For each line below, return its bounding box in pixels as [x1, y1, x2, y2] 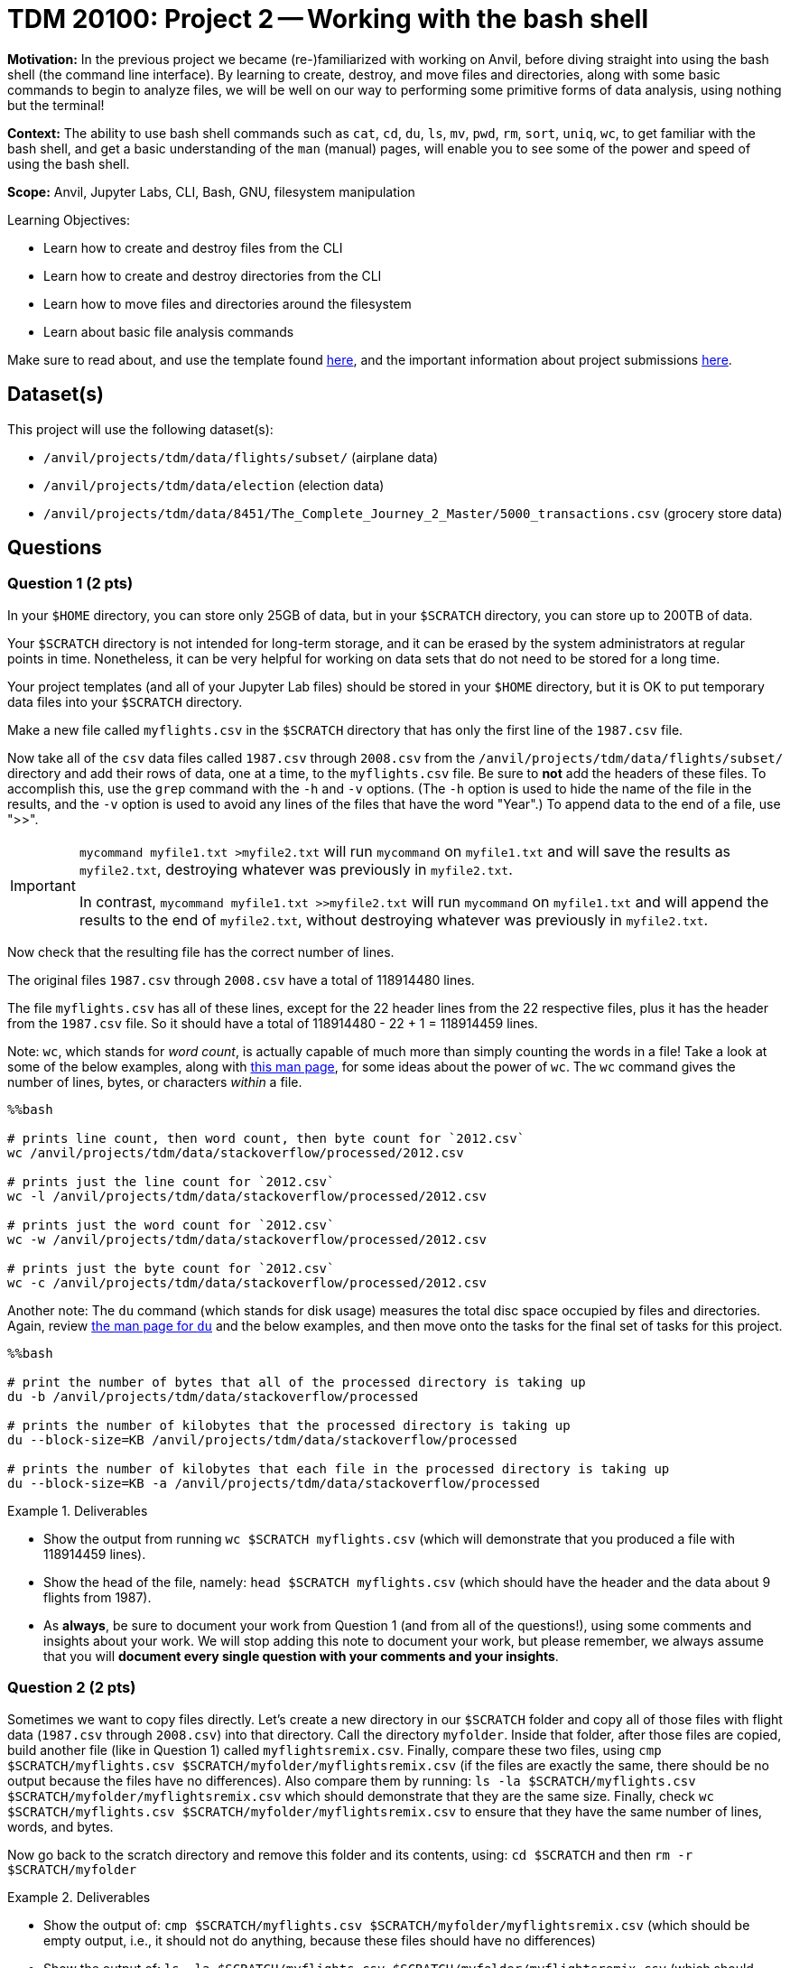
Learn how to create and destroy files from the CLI [43, 239, 343, 255]
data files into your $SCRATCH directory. [7, 693, 243, 710]
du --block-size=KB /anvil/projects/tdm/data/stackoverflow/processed [7, 1432, 517, 1447]
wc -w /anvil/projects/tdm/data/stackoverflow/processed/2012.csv [7, 1231, 488, 1247]
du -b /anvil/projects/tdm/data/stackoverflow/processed [7, 1388, 419, 1404]
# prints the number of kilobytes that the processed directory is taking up [7, 1417, 571, 1433]
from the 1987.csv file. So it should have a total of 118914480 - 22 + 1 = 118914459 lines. [7, 1015, 538, 1031]
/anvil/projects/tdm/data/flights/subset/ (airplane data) [43, 449, 439, 465]
